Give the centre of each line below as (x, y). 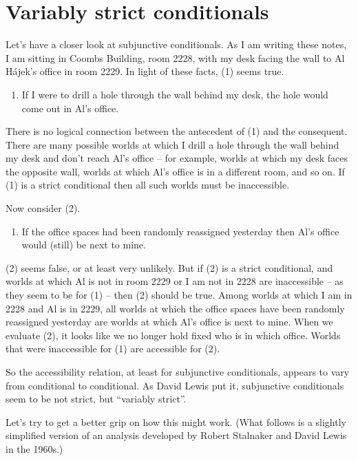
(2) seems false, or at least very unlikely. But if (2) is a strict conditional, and (169, 267)
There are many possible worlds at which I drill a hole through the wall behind (172, 144)
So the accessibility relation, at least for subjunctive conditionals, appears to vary (178, 372)
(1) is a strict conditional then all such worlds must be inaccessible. (148, 185)
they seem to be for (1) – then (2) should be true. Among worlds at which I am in (179, 295)
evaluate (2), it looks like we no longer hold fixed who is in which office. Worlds (173, 335)
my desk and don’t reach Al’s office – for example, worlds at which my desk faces (177, 158)
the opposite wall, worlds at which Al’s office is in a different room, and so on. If (175, 171)
